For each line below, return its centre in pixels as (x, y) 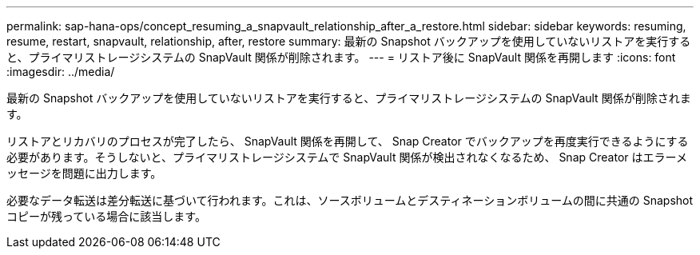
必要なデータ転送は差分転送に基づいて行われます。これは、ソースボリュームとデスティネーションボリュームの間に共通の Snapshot (350, 200)
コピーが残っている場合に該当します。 (106, 216)
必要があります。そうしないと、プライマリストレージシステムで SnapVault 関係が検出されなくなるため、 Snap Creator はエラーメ (347, 157)
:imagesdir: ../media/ (61, 72)
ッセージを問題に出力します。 (84, 173)
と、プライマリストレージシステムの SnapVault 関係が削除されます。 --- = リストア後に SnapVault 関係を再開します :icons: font (341, 57)
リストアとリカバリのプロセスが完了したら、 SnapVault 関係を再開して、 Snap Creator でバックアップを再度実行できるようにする (348, 141)
